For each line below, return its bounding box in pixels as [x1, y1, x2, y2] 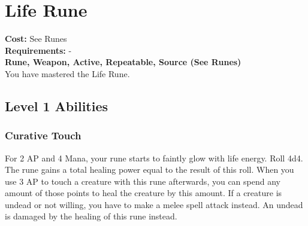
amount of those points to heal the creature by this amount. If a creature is [5, 187, 282, 199]
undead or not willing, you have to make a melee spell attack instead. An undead [5, 198, 303, 210]
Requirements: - [5, 44, 72, 56]
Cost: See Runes [5, 32, 67, 45]
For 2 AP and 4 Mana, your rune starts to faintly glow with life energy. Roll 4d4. [5, 151, 303, 164]
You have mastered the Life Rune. [5, 67, 130, 80]
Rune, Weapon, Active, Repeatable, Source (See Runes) [5, 56, 241, 68]
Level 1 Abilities [5, 96, 108, 115]
